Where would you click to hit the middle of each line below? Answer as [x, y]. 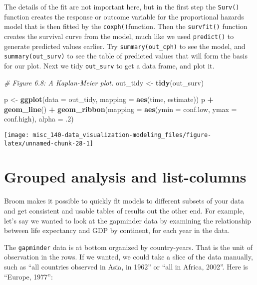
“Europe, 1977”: [28, 276]
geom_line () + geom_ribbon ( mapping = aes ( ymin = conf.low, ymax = [121, 109]
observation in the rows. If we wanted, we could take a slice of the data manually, [128, 257]
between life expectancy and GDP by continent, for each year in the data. [117, 230]
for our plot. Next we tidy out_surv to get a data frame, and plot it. [109, 65]
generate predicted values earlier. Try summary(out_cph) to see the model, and [125, 46]
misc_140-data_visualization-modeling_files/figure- [122, 135]
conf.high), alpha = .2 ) [39, 119]
